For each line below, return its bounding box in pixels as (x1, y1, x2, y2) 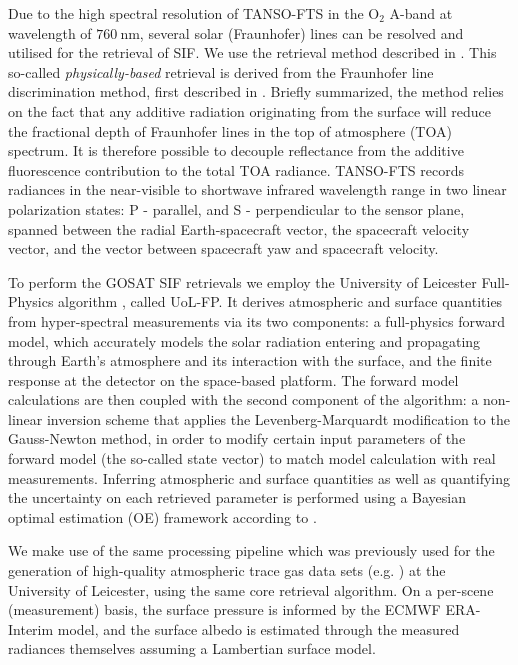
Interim (8, 618, 54, 639)
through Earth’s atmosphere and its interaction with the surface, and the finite (8, 350, 492, 371)
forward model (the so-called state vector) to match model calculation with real (8, 448, 496, 469)
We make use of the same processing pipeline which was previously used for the (8, 540, 495, 561)
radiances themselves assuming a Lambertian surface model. (8, 638, 376, 659)
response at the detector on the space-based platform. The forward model (8, 369, 459, 390)
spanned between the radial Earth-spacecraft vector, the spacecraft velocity (8, 218, 470, 239)
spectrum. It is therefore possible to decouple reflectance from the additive (8, 140, 464, 161)
